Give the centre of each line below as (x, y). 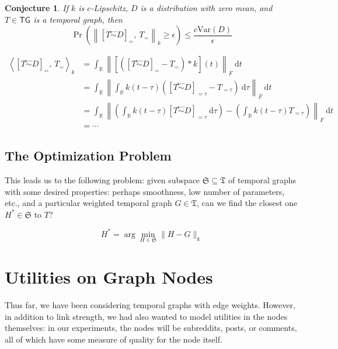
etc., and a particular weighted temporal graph (88, 203)
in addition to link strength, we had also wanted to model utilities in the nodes (146, 316)
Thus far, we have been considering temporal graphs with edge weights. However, (150, 305)
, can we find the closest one (247, 203)
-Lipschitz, (109, 8)
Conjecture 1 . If (36, 8)
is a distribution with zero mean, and (206, 8)
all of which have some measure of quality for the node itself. (114, 339)
